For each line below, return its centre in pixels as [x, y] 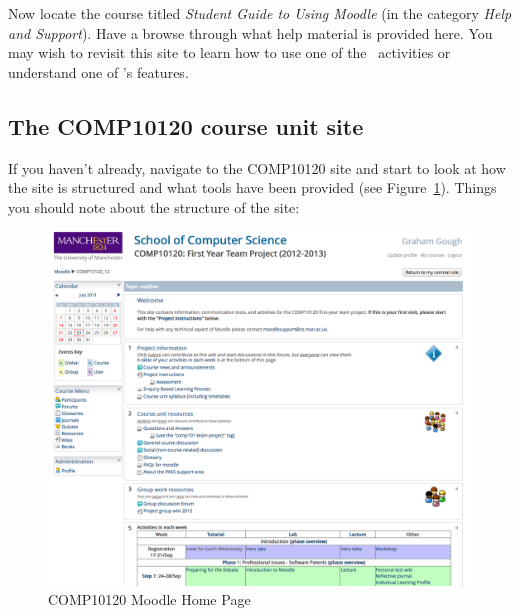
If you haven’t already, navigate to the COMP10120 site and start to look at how [257, 167]
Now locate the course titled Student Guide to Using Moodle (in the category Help [260, 13]
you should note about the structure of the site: [154, 206]
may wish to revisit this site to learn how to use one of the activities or [229, 52]
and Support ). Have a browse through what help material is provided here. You [250, 32]
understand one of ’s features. [98, 71]
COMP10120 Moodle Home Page [149, 599]
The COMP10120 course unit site [186, 125]
